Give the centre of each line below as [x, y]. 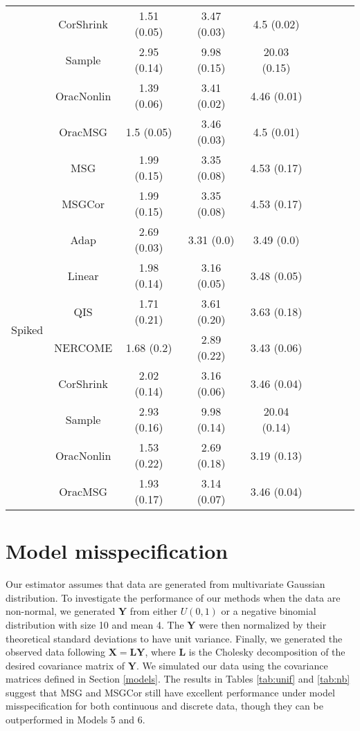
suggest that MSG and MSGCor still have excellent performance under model [170, 692]
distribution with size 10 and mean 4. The [95, 624]
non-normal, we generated [61, 611]
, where [160, 652]
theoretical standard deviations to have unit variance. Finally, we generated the [174, 638]
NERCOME [83, 347]
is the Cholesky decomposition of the [267, 652]
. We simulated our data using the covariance [232, 665]
